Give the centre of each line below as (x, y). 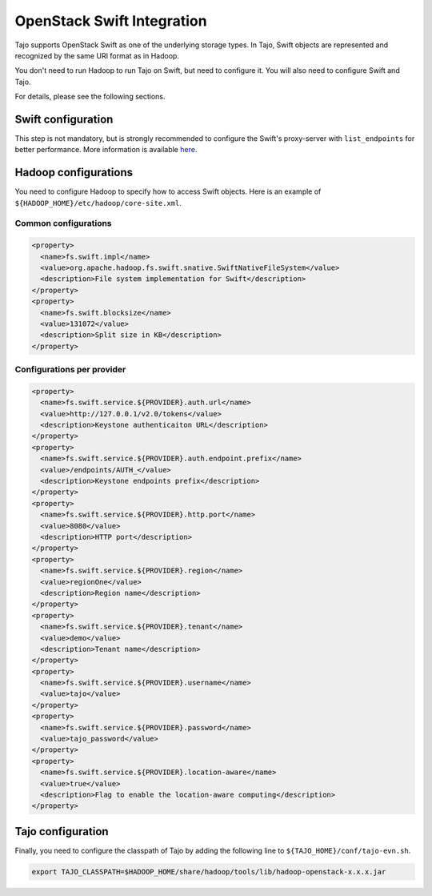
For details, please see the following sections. (90, 97)
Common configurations (63, 223)
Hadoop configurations (74, 173)
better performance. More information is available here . (106, 150)
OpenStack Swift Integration (111, 21)
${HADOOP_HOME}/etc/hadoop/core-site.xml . (98, 203)
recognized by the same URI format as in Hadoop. (97, 55)
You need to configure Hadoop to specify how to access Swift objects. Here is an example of (168, 191)
